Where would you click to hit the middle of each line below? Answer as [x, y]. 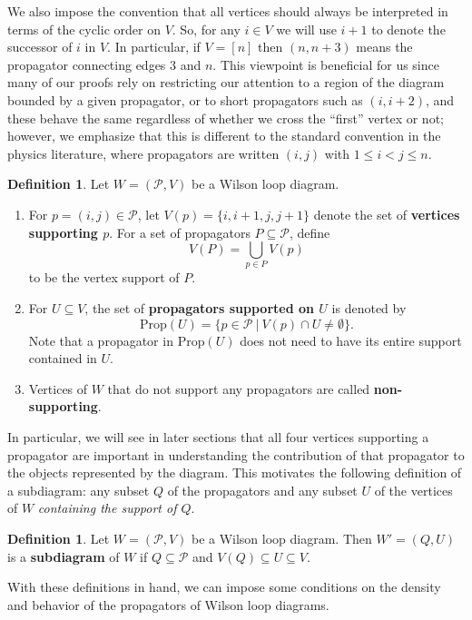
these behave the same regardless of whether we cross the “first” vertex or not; [226, 118]
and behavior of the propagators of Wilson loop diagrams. [168, 604]
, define [310, 232]
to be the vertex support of [104, 277]
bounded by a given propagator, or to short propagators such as [185, 99]
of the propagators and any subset [262, 490]
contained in [63, 358]
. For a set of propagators [180, 232]
